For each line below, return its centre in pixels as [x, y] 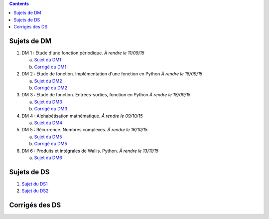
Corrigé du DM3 [51, 109]
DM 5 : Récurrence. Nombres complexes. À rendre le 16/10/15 [85, 130]
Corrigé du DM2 [51, 88]
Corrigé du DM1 [50, 67]
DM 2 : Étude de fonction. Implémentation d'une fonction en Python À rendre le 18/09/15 [112, 74]
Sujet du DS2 [35, 191]
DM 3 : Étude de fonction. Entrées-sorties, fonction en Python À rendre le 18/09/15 [106, 95]
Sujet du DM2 [48, 81]
